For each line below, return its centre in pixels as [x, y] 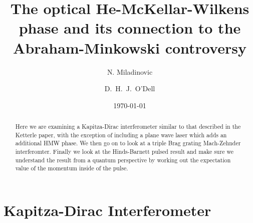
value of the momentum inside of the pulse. [72, 168]
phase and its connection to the [130, 28]
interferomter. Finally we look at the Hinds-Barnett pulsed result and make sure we [124, 152]
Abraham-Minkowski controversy [130, 47]
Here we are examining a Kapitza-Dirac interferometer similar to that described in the [128, 127]
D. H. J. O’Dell [130, 88]
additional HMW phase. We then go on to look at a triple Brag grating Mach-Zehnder [128, 143]
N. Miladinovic [130, 71]
